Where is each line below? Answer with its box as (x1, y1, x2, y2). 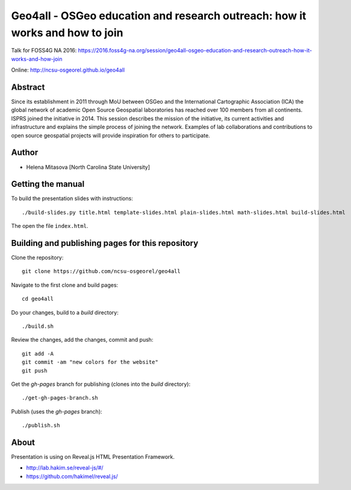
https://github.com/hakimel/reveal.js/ (26, 473, 118, 480)
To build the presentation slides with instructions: (11, 195, 134, 202)
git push (22, 367, 48, 374)
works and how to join (11, 26, 123, 39)
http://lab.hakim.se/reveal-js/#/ (26, 464, 104, 471)
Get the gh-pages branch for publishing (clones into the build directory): (11, 380, 191, 388)
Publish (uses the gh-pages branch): (11, 407, 102, 415)
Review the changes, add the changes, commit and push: (11, 336, 154, 344)
